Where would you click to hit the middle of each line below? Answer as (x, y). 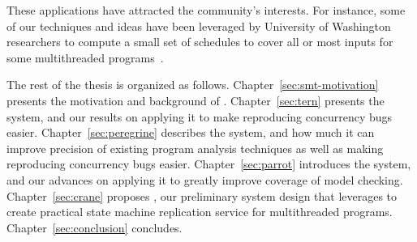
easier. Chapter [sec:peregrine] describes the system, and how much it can (191, 132)
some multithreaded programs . (85, 57)
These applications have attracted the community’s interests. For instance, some (206, 10)
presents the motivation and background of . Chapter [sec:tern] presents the (196, 100)
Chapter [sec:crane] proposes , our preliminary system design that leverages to (202, 195)
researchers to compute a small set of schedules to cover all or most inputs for (200, 42)
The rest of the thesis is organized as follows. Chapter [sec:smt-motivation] (193, 85)
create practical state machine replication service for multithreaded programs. (200, 212)
